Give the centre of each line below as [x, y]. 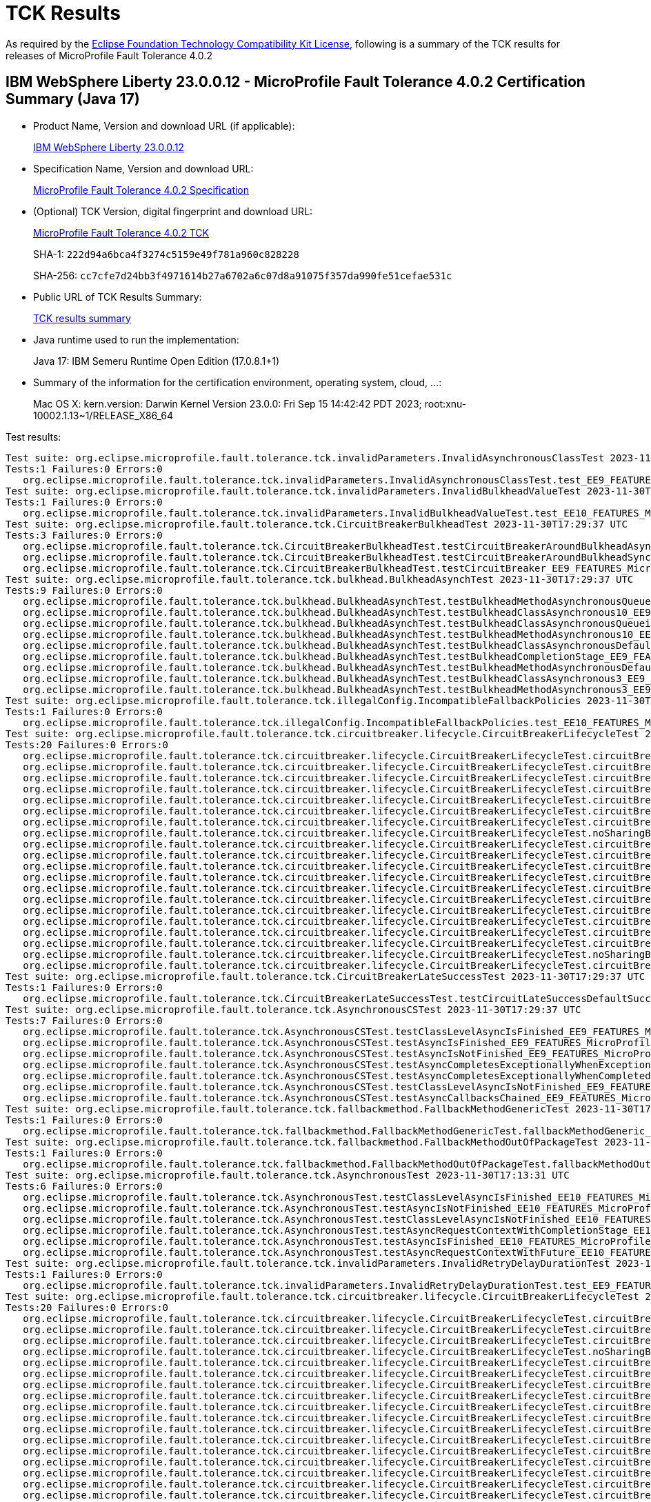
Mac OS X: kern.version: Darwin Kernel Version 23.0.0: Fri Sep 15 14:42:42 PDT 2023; [228, 403]
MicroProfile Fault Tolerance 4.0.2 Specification [141, 190]
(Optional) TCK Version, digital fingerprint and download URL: [173, 211]
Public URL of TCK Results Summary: [118, 297]
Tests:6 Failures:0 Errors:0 [84, 1186]
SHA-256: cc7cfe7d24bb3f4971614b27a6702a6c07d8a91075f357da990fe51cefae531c [243, 275]
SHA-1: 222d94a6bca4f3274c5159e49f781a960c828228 [166, 254]
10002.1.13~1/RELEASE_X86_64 [103, 415]
